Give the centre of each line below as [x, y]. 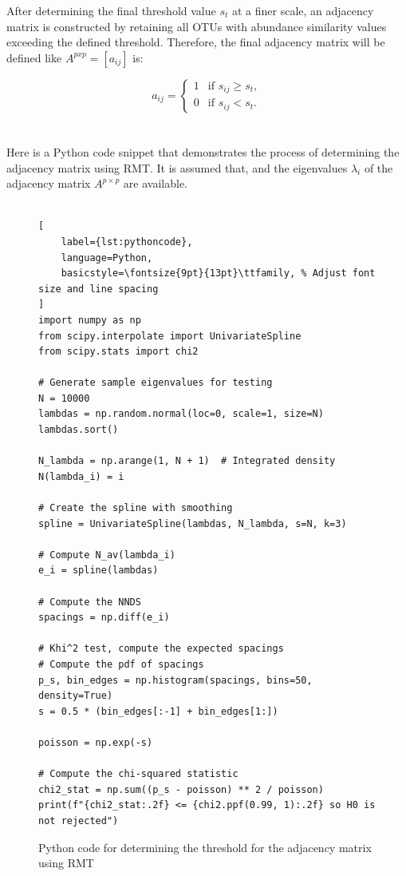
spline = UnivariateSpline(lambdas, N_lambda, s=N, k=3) [193, 523]
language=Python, [107, 258]
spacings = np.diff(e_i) [104, 618]
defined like [34, 57]
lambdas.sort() [79, 430]
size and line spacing [99, 289]
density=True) [76, 696]
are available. [156, 183]
